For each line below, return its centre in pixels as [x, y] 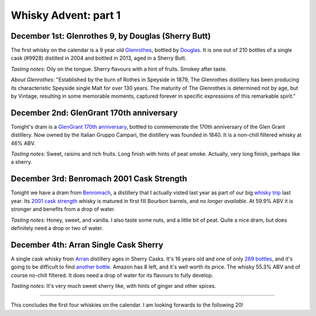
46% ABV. [23, 143]
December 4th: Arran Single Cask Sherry [87, 245]
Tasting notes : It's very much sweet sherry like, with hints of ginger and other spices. [114, 286]
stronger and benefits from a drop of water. [63, 209]
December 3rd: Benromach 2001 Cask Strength [99, 179]
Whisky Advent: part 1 [66, 15]
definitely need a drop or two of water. [57, 228]
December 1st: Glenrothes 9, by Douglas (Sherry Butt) [111, 36]
